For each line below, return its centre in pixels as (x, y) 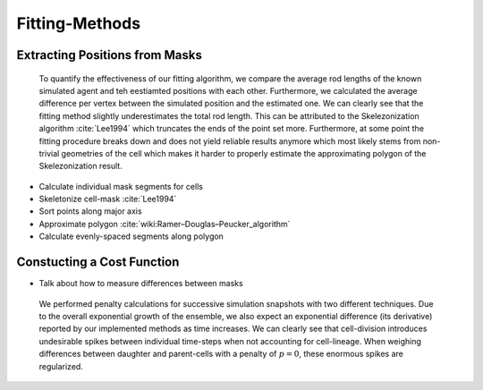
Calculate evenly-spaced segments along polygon (131, 236)
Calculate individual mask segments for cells (121, 186)
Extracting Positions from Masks (110, 55)
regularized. (61, 366)
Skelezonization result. (80, 166)
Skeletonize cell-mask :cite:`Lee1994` (108, 199)
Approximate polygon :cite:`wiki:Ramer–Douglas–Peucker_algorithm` (165, 224)
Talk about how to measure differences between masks (141, 284)
